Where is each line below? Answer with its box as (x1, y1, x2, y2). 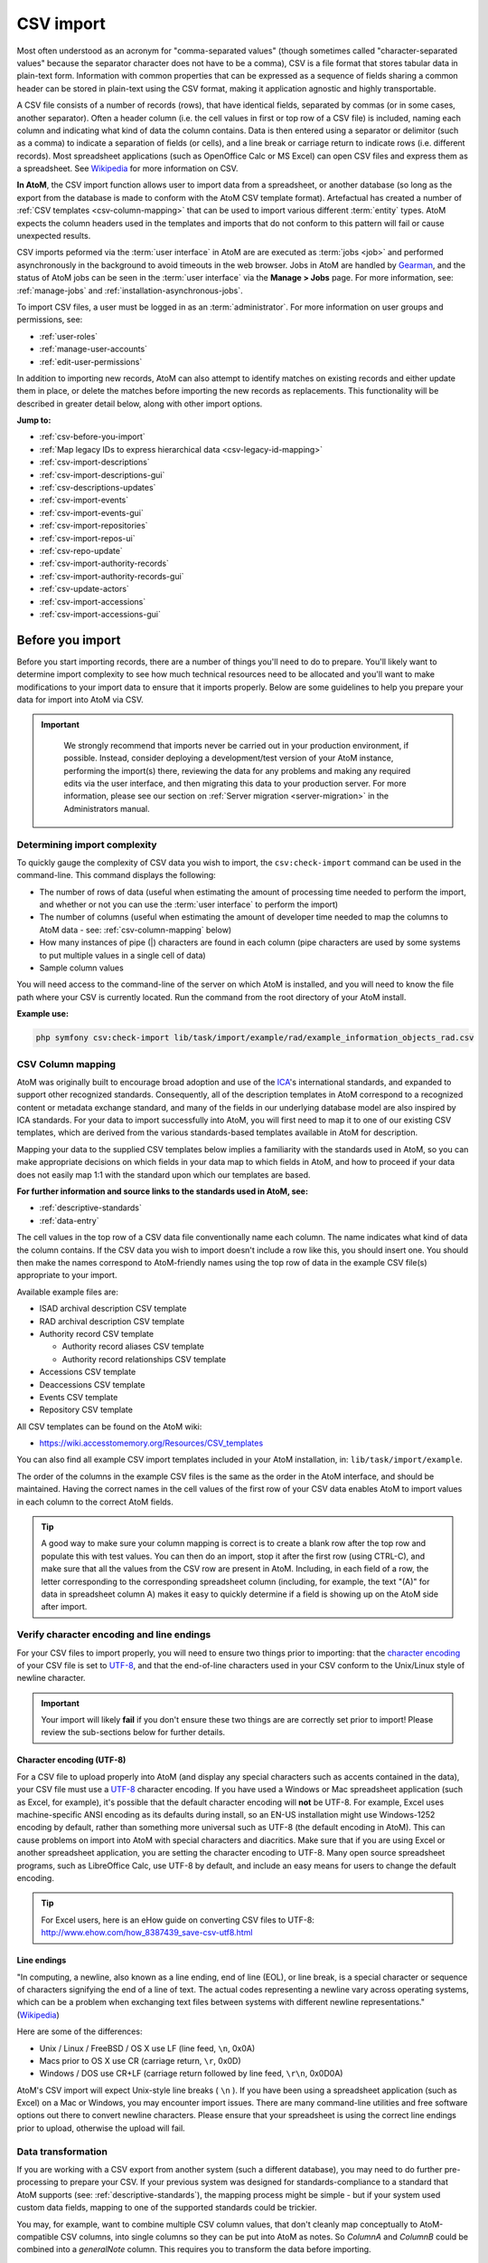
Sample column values (39, 962, 124, 973)
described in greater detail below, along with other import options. (16, 398, 263, 409)
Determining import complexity (16, 838, 157, 851)
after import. (41, 1601, 88, 1612)
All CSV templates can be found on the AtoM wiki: (16, 1421, 202, 1432)
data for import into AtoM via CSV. (16, 694, 144, 705)
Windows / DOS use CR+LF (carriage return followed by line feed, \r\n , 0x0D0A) (39, 2068, 343, 2079)
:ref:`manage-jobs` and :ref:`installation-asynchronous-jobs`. (16, 285, 243, 296)
